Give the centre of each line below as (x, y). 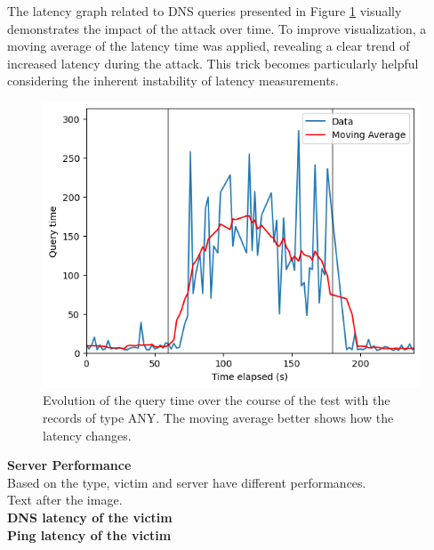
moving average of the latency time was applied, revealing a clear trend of (209, 46)
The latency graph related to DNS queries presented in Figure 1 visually (205, 11)
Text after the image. (65, 500)
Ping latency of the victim (89, 534)
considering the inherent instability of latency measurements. (173, 81)
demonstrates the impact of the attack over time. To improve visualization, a (217, 28)
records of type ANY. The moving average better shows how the (218, 417)
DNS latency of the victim (90, 517)
